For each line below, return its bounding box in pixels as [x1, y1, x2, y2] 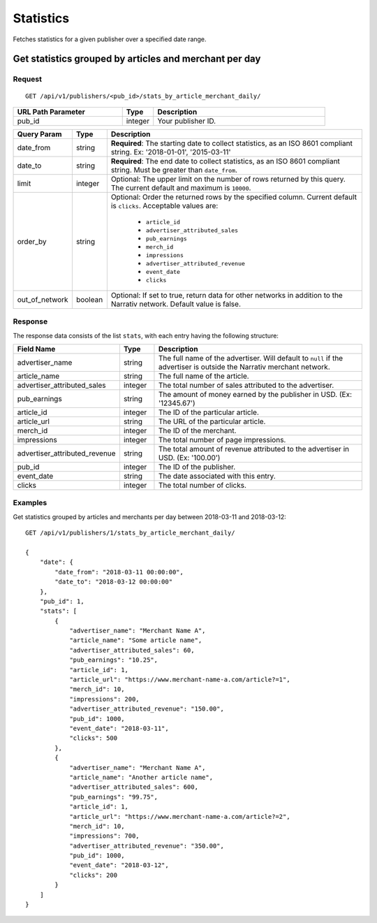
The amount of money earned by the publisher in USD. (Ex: [158, 390, 353, 400]
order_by [17, 236, 47, 246]
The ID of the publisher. [158, 462, 236, 472]
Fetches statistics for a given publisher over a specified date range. [13, 35, 207, 43]
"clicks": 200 [69, 871, 118, 879]
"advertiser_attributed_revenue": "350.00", [69, 842, 225, 850]
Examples [13, 498, 47, 508]
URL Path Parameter [17, 107, 85, 117]
